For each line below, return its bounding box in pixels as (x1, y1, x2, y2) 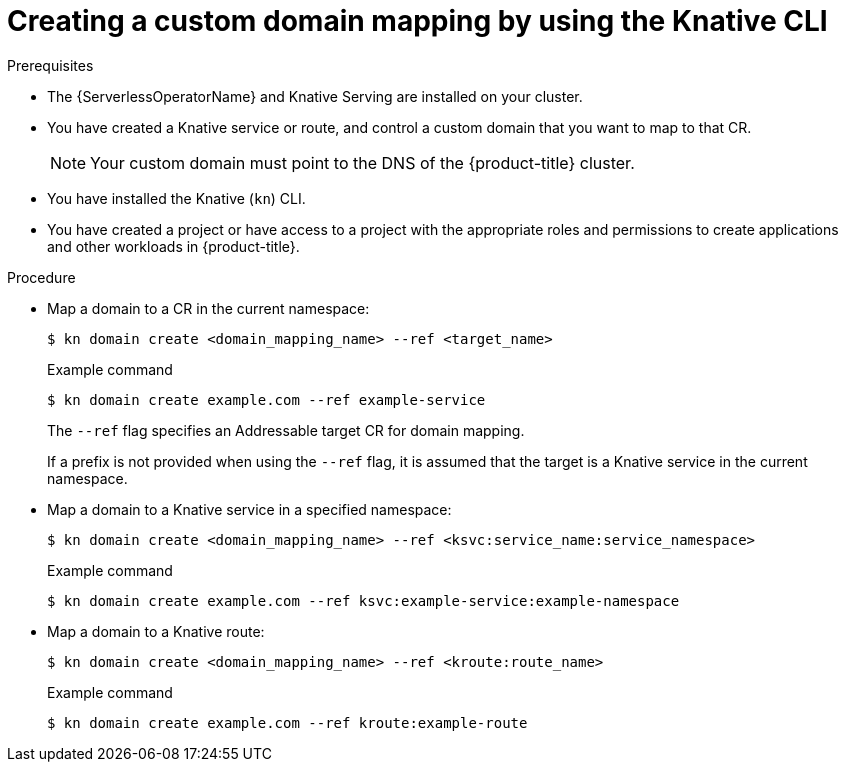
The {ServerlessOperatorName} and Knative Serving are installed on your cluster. (47, 87, 583, 105)
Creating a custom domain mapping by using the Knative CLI (7, 4, 828, 38)
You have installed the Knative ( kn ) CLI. (47, 189, 306, 207)
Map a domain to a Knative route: (47, 622, 265, 640)
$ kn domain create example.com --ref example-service (47, 391, 486, 408)
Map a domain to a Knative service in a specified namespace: (47, 500, 452, 518)
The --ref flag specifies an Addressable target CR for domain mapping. (47, 421, 525, 439)
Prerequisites (7, 56, 94, 74)
